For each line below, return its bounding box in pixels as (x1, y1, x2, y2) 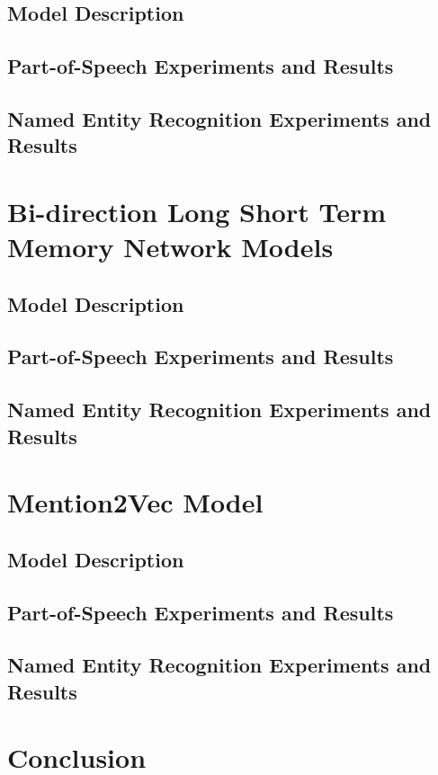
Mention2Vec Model (7, 484, 264, 521)
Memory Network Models (7, 228, 334, 265)
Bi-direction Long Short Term (7, 192, 387, 229)
